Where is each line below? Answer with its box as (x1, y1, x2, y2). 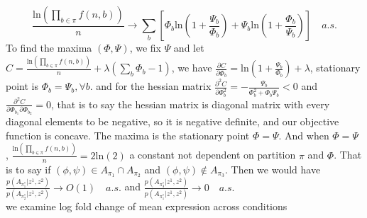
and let (173, 40, 204, 55)
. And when (278, 127, 329, 142)
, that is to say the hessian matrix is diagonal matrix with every (51, 96, 330, 111)
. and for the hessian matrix (89, 79, 212, 93)
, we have (171, 60, 212, 75)
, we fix (129, 40, 161, 55)
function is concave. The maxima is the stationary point (6, 127, 250, 142)
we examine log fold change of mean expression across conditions (6, 199, 287, 214)
